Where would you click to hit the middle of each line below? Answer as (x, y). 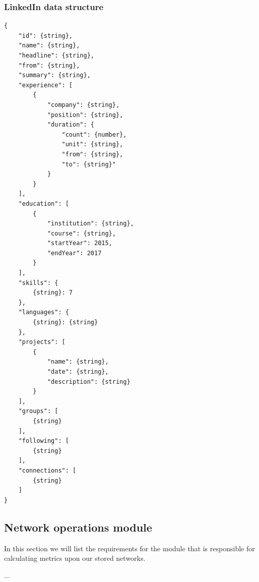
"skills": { (38, 283)
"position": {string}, (85, 115)
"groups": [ (38, 411)
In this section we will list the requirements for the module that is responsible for (129, 548)
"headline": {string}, (56, 55)
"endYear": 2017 (74, 253)
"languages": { (44, 312)
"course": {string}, (81, 233)
